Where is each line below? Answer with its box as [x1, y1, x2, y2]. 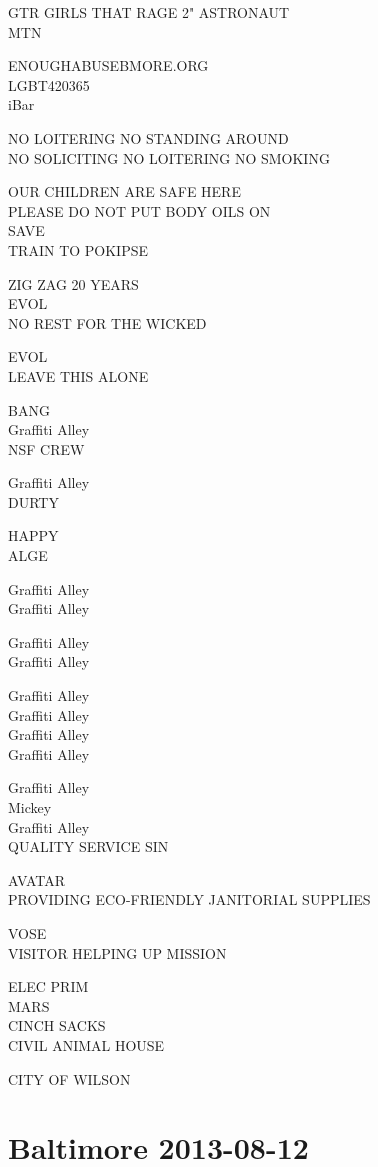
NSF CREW [8, 438, 85, 459]
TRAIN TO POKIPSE [8, 239, 149, 260]
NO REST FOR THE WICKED [8, 312, 207, 333]
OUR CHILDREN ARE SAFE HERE [8, 181, 241, 202]
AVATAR [8, 869, 65, 890]
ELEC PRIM [8, 976, 89, 997]
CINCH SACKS [8, 1015, 106, 1036]
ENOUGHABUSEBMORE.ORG [8, 55, 209, 76]
